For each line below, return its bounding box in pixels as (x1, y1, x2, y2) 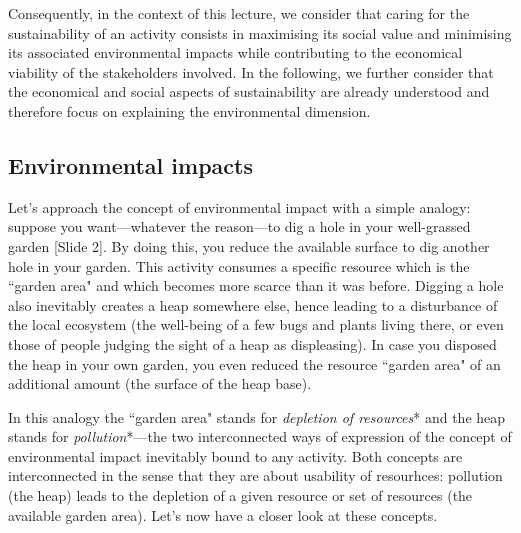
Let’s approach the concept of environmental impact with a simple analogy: (8, 196, 471, 217)
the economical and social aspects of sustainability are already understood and (8, 81, 490, 102)
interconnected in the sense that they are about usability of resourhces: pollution (8, 465, 503, 486)
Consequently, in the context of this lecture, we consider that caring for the (8, 3, 470, 23)
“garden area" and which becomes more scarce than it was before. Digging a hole (8, 275, 504, 296)
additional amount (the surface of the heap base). (8, 373, 312, 394)
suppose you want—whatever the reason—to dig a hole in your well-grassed (8, 216, 471, 237)
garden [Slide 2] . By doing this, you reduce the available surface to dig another (8, 235, 490, 256)
